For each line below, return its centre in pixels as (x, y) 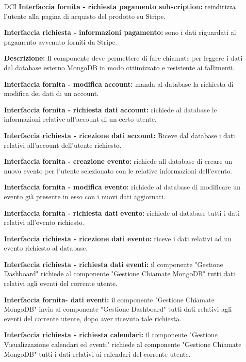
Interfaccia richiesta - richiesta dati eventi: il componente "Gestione (114, 264)
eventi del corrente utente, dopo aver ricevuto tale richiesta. (93, 318)
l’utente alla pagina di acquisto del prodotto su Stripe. (85, 16)
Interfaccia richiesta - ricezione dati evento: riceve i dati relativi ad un (118, 238)
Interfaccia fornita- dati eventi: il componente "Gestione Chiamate (109, 299)
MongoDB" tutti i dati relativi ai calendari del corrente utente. (97, 354)
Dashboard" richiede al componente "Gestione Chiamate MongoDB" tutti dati (120, 274)
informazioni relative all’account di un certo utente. (80, 119)
